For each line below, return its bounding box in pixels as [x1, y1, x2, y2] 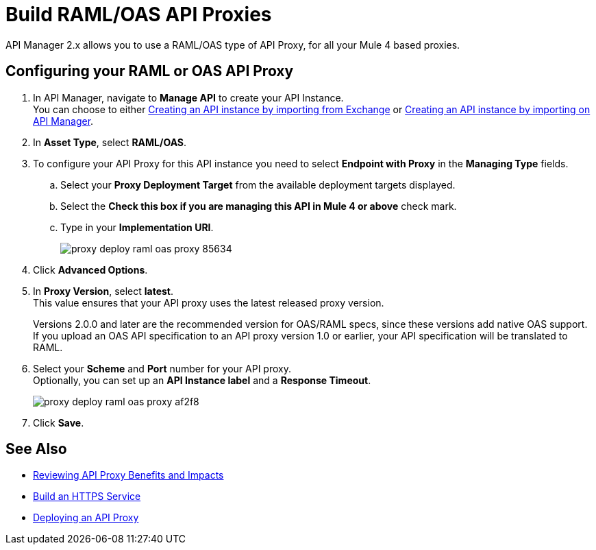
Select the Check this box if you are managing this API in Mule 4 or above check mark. [60, 200, 457, 212]
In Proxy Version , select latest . [33, 285, 174, 297]
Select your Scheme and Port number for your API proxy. [33, 362, 291, 374]
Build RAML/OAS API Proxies [5, 3, 272, 26]
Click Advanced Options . [33, 263, 148, 276]
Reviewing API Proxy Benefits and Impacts [33, 469, 224, 481]
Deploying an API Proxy [33, 512, 139, 524]
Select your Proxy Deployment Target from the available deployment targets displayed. [60, 178, 456, 191]
